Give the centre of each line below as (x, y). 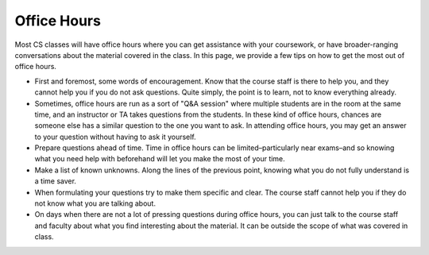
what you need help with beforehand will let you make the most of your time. (160, 159)
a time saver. (56, 181)
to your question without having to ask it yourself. (115, 137)
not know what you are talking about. (95, 203)
